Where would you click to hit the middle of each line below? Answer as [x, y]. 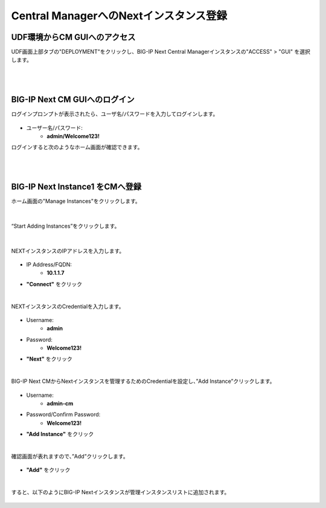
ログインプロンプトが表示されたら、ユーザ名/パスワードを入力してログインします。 [115, 114]
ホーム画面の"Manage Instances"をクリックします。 [76, 201]
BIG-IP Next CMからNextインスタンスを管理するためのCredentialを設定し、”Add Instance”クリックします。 [143, 381]
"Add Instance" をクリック [60, 434]
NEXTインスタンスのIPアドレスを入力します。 [68, 251]
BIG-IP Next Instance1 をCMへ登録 [76, 186]
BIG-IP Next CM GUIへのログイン [73, 100]
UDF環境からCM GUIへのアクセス [73, 37]
